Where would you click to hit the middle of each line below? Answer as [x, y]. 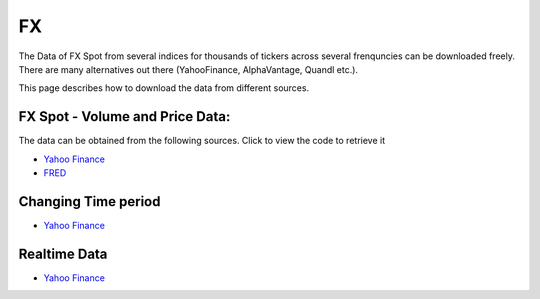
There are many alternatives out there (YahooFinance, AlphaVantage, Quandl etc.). [188, 69]
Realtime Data [63, 253]
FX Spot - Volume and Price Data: [124, 116]
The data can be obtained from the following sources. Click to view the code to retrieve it [202, 141]
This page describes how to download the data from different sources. [164, 88]
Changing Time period [89, 201]
